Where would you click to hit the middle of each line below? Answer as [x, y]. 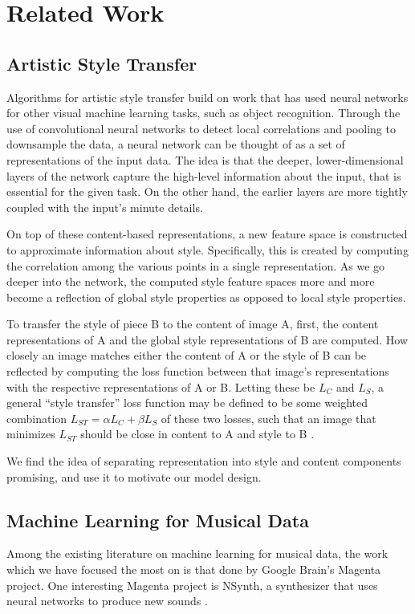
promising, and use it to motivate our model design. [134, 476]
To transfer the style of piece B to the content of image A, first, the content [193, 324]
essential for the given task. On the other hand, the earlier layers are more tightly [207, 191]
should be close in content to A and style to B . [197, 434]
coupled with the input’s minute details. [105, 207]
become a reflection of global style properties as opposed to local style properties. [206, 297]
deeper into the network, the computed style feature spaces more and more [191, 281]
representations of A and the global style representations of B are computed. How [207, 339]
